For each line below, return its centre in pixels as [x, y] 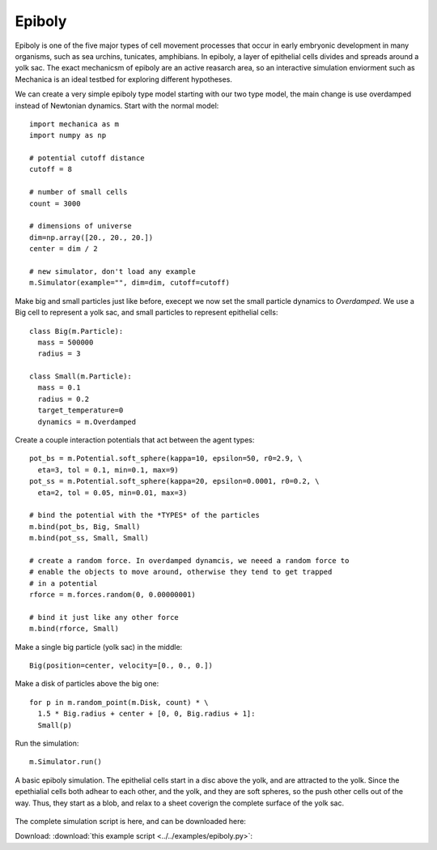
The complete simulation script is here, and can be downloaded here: [131, 821]
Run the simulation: [47, 743]
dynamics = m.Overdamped [87, 422]
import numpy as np [68, 135]
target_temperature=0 [81, 410]
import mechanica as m [74, 124]
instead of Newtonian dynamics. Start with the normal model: [117, 105]
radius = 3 [59, 354]
